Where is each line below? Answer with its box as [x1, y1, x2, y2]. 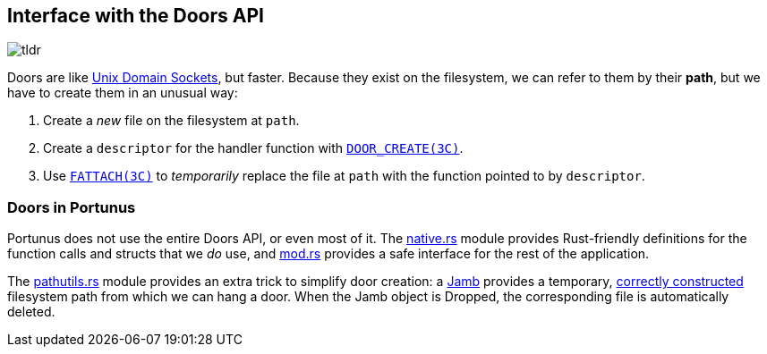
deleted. [7, 304, 55, 320]
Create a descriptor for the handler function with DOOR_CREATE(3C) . [43, 140, 464, 156]
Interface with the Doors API [7, 4, 264, 27]
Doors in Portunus [7, 198, 136, 216]
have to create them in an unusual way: [7, 85, 238, 101]
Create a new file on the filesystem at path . [43, 113, 300, 129]
